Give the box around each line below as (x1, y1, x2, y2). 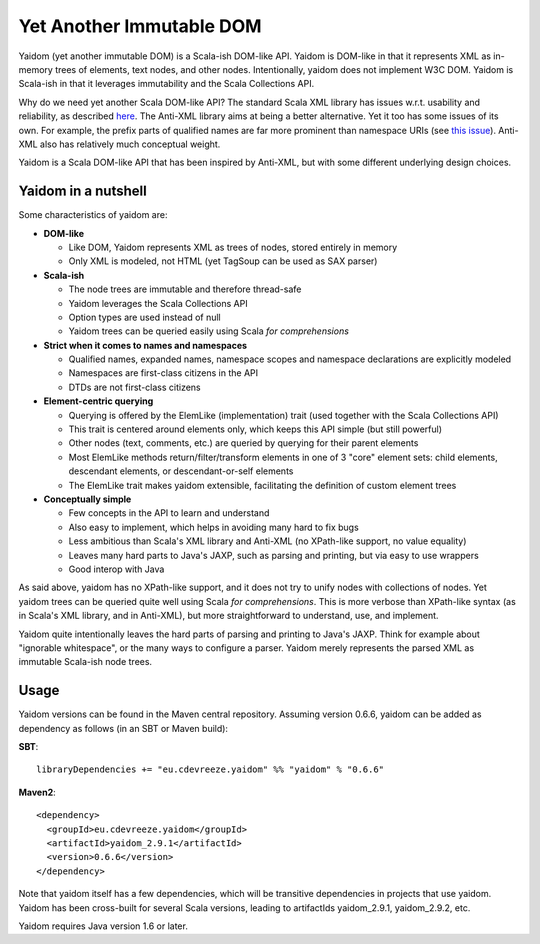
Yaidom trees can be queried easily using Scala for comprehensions (68, 325, 350, 337)
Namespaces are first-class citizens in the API (68, 367, 259, 379)
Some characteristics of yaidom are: (18, 209, 168, 221)
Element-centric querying (43, 395, 154, 407)
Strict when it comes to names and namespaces (43, 339, 248, 351)
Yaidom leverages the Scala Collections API (68, 297, 249, 309)
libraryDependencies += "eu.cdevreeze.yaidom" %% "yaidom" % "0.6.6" (36, 764, 385, 775)
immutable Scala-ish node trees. (18, 656, 153, 668)
